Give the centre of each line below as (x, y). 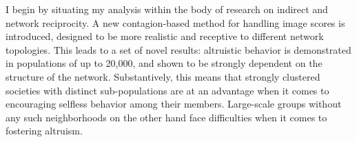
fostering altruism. (44, 131)
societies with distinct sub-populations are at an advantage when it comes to (167, 90)
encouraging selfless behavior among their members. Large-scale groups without (174, 104)
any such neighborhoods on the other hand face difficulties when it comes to (166, 117)
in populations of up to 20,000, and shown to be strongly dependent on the (164, 63)
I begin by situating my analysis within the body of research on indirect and (167, 9)
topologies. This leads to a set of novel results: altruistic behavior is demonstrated (178, 49)
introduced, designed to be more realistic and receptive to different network (165, 36)
